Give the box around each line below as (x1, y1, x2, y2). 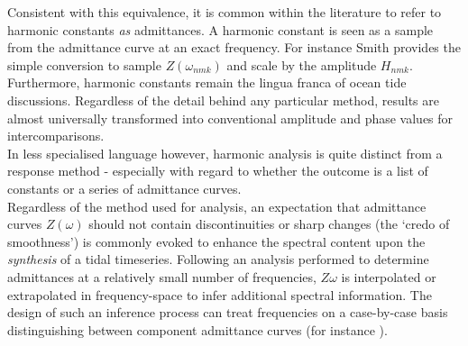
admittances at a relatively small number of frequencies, (7, 267, 317, 286)
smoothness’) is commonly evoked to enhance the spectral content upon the (7, 232, 426, 250)
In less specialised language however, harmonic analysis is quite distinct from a (7, 143, 443, 162)
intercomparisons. (7, 126, 105, 145)
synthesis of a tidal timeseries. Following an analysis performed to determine (7, 250, 429, 269)
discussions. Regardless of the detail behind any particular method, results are (7, 90, 439, 109)
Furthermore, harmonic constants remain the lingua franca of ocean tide (7, 73, 407, 92)
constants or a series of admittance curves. (7, 178, 242, 197)
